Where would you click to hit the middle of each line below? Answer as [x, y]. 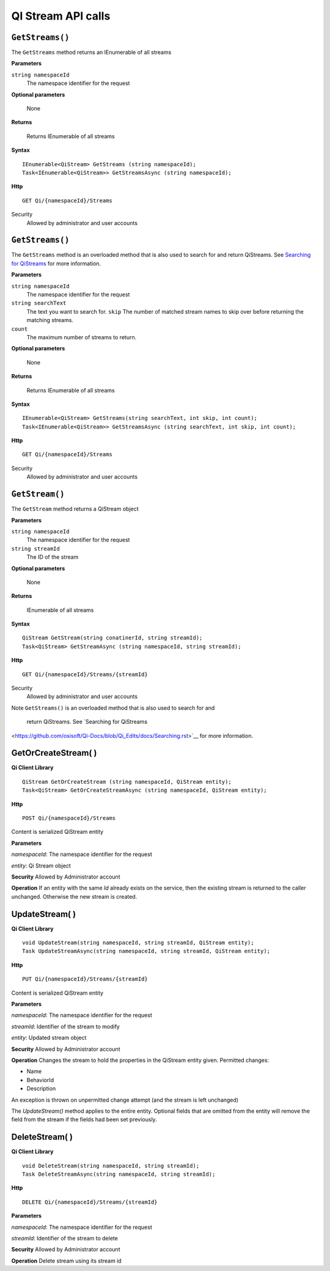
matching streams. [50, 320]
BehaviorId [40, 1080]
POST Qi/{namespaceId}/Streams [69, 818]
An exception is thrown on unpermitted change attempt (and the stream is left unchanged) [125, 1100]
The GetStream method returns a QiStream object [75, 509]
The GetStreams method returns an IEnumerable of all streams [91, 53]
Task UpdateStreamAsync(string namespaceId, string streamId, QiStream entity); [146, 951]
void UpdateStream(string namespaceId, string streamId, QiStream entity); [138, 943]
